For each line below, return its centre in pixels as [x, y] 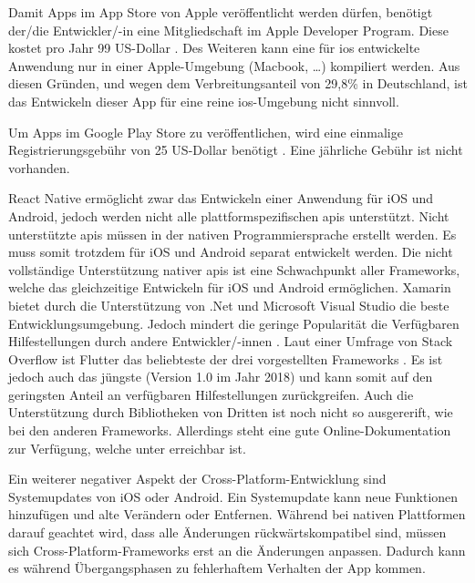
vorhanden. [39, 167]
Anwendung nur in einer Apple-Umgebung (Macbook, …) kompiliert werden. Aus [234, 65]
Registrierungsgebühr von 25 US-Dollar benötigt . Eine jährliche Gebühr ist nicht [236, 150]
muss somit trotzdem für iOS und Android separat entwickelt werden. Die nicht [231, 252]
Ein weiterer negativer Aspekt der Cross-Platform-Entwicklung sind [197, 479]
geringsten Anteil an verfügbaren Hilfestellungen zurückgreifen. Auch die [211, 394]
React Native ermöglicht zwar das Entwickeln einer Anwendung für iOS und [221, 198]
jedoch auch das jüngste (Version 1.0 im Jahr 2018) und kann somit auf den [221, 377]
